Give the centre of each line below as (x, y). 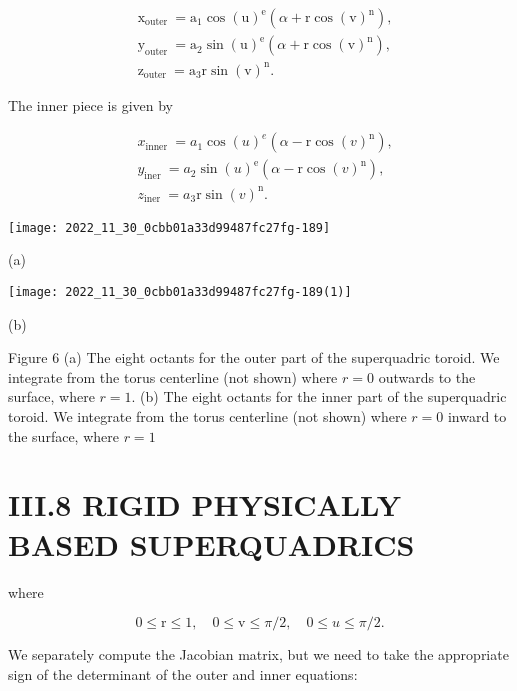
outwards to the (427, 376)
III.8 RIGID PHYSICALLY (205, 504)
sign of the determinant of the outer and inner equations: (183, 673)
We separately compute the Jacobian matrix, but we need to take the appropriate (258, 654)
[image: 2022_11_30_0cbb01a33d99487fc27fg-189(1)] (180, 292)
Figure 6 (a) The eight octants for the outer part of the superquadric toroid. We (254, 357)
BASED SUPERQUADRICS (211, 543)
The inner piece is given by (90, 104)
